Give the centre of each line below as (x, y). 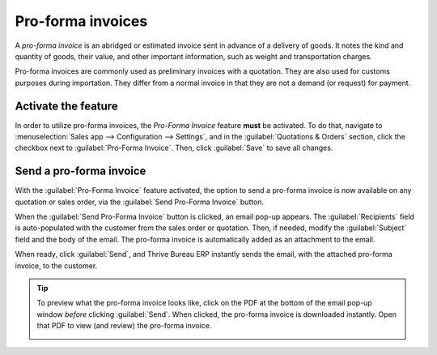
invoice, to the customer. (56, 265)
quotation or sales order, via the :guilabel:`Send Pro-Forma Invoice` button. (140, 202)
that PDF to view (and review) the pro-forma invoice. (124, 326)
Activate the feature (66, 106)
